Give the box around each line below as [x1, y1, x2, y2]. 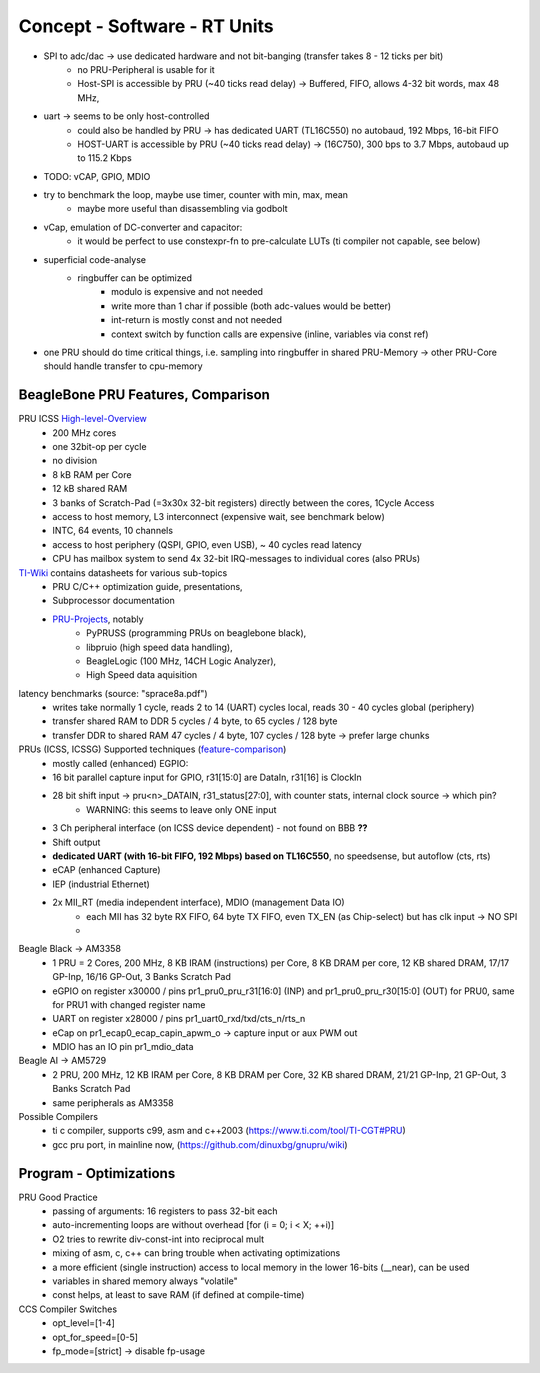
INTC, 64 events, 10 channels [52, 525, 174, 537]
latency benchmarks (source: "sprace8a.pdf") [18, 687, 209, 699]
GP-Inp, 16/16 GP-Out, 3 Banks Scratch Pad [52, 971, 232, 983]
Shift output [52, 836, 101, 848]
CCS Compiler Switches [18, 1303, 118, 1315]
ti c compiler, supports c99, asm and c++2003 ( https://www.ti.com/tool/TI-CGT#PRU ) [52, 1125, 407, 1137]
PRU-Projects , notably [52, 613, 144, 625]
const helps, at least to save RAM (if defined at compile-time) [52, 1289, 305, 1301]
